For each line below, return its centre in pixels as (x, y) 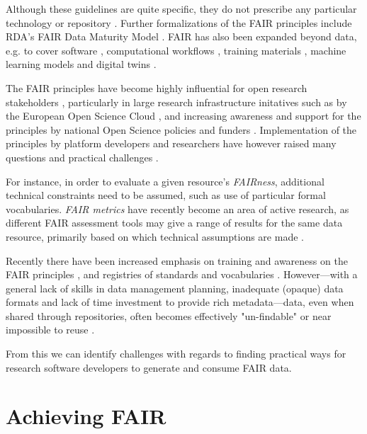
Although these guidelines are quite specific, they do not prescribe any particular (181, 8)
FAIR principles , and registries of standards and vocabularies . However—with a (182, 274)
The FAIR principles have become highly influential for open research (157, 87)
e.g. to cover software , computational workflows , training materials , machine (176, 50)
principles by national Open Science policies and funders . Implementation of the (181, 129)
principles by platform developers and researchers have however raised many (171, 143)
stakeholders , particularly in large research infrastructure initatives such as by (176, 102)
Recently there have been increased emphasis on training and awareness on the (177, 260)
